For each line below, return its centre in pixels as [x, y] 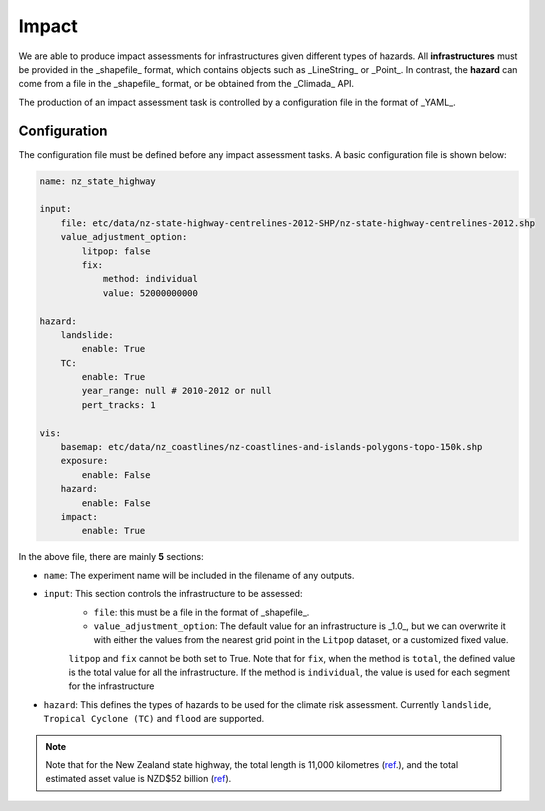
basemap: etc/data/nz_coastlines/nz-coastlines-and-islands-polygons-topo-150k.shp [271, 447]
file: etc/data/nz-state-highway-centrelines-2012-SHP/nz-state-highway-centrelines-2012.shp [297, 223]
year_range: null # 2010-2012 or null [176, 391]
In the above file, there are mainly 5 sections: [111, 557]
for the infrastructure [111, 686]
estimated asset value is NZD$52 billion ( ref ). [138, 779]
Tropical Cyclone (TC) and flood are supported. [154, 719]
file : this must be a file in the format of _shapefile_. [201, 612]
